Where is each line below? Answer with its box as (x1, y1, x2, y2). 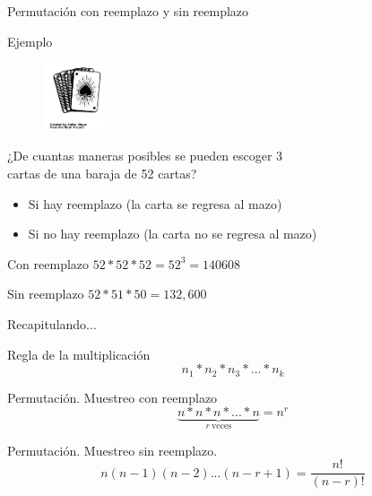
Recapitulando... (7, 314, 97, 333)
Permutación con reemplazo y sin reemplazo (7, 2, 249, 20)
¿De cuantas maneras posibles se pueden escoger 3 (7, 146, 283, 165)
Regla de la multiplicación (7, 344, 151, 363)
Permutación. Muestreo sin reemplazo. (7, 440, 218, 459)
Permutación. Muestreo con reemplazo (7, 387, 218, 406)
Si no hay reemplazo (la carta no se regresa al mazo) (28, 224, 317, 243)
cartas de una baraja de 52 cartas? (7, 163, 197, 182)
